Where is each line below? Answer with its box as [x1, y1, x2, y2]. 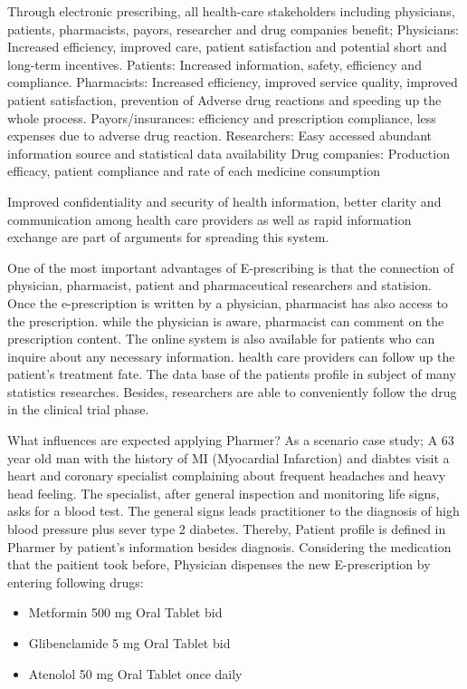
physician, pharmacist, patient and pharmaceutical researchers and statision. [7, 276, 432, 295]
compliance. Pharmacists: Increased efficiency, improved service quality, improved [7, 73, 458, 92]
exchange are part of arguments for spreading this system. [7, 228, 329, 247]
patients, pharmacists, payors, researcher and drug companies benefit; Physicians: [7, 19, 459, 38]
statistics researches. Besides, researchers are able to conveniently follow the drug [7, 382, 457, 401]
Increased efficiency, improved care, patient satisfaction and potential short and [7, 37, 447, 56]
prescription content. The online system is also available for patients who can [7, 329, 435, 348]
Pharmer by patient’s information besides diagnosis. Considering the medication [7, 537, 452, 556]
